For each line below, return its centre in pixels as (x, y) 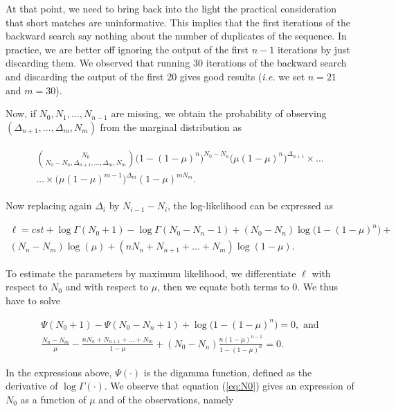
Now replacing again (49, 206)
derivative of (32, 386)
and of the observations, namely (166, 399)
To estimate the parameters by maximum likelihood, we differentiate (151, 273)
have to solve (33, 300)
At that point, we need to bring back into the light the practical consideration (171, 8)
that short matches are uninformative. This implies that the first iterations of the (178, 22)
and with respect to (107, 287)
